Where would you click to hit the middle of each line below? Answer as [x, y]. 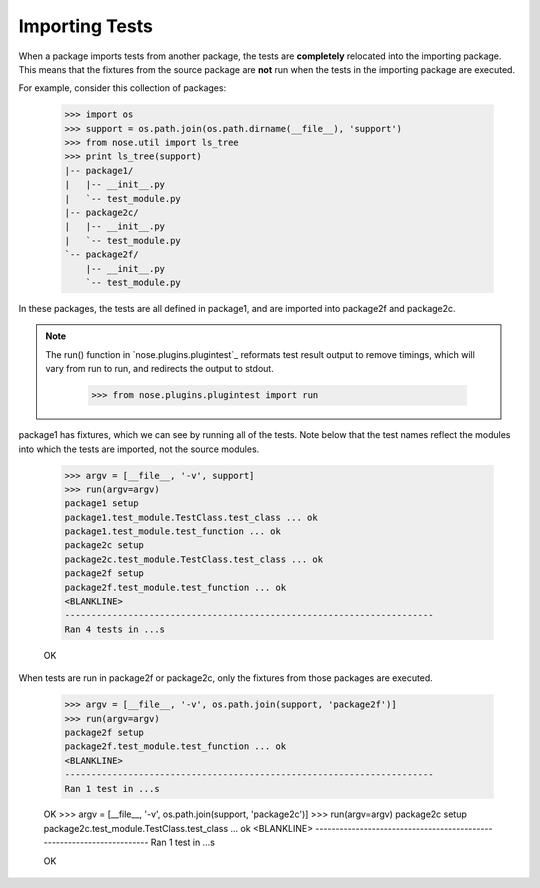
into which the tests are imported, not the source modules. [139, 449]
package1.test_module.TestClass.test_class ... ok [191, 517]
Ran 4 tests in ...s [114, 629]
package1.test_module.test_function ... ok [173, 531]
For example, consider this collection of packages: [122, 88]
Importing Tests [86, 26]
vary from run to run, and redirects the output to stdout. [159, 369]
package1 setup [101, 503]
